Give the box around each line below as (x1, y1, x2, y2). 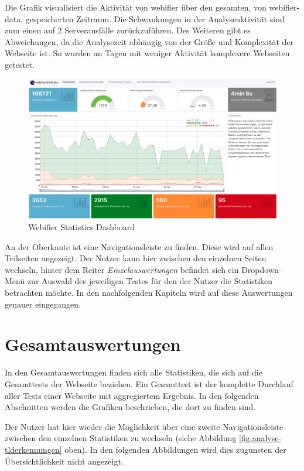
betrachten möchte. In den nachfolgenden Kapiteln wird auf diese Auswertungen (5, 286, 293, 299)
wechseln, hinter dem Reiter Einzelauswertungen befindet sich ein (5, 263, 239, 275)
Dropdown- (241, 263, 282, 275)
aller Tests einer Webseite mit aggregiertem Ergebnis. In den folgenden (5, 389, 259, 401)
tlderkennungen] (5, 443, 62, 455)
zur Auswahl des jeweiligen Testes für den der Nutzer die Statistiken (27, 275, 273, 287)
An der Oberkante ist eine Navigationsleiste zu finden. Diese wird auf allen (5, 240, 274, 252)
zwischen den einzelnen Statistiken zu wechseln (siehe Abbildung (5, 432, 237, 444)
